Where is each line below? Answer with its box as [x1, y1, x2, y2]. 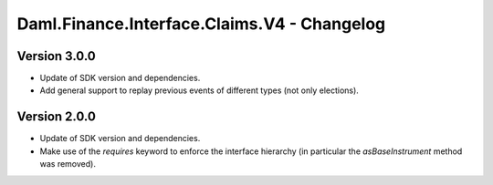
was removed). [39, 159, 96, 170]
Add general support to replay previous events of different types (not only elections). [39, 85, 360, 96]
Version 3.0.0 [16, 48, 96, 64]
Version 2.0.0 [16, 109, 96, 125]
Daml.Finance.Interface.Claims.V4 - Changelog [16, 14, 386, 34]
